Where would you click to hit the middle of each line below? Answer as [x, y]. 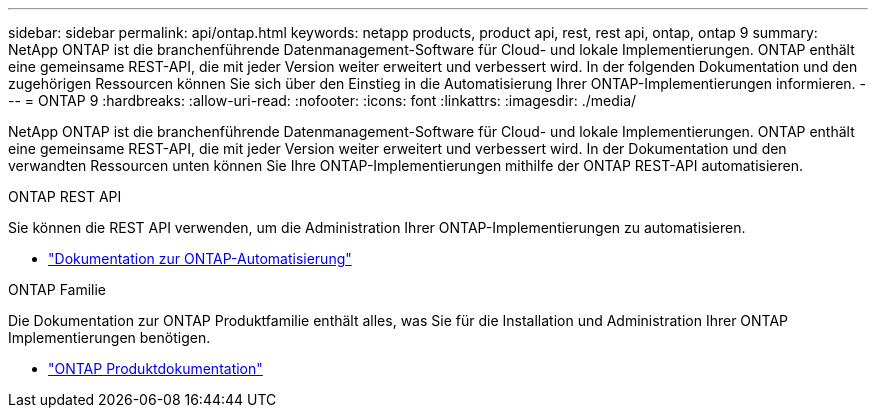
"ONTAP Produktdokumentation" [155, 368]
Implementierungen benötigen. [109, 337]
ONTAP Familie [57, 289]
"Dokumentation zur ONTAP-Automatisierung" [200, 258]
